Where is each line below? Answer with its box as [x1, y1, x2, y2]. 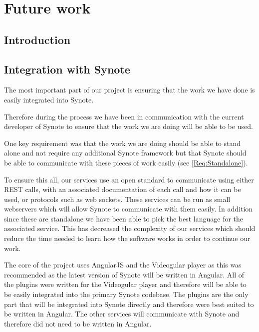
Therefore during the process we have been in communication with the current [4, 111, 244, 121]
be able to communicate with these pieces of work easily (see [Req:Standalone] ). [4, 157, 248, 167]
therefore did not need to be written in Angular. [4, 318, 152, 328]
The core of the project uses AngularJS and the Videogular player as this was [4, 259, 242, 270]
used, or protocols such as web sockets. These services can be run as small [4, 193, 231, 204]
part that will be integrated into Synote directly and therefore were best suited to [4, 298, 254, 309]
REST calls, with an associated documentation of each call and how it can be [4, 184, 241, 194]
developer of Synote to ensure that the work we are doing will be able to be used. [4, 121, 253, 131]
